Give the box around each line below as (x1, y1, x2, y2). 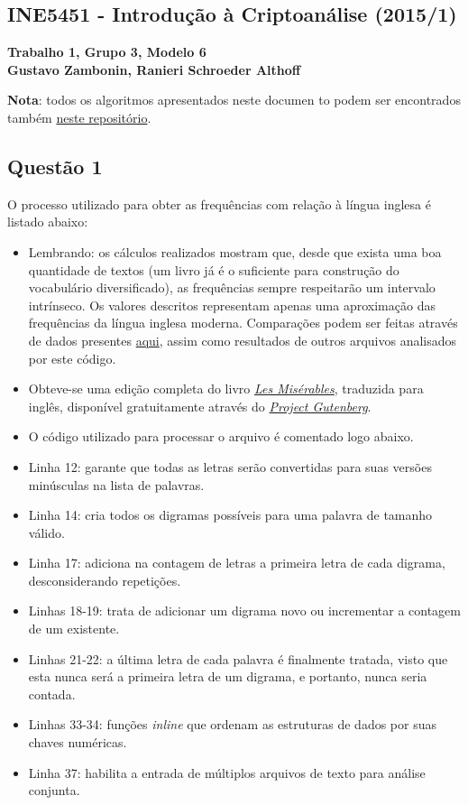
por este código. (28, 348, 116, 367)
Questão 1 (7, 152, 103, 180)
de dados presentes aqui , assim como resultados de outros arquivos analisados (28, 330, 457, 349)
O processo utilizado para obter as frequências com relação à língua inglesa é (7, 194, 431, 213)
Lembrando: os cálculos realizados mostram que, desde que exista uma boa (28, 242, 442, 261)
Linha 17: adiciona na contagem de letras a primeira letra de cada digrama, (28, 553, 445, 572)
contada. (28, 684, 76, 703)
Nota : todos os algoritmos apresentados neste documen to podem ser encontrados (7, 90, 461, 109)
